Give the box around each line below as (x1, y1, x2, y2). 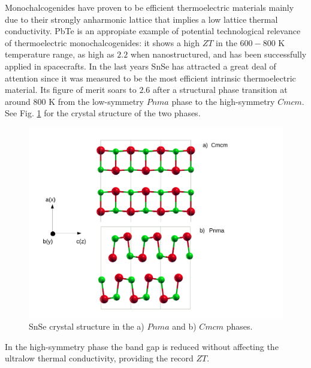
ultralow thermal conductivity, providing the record (5, 352, 194, 364)
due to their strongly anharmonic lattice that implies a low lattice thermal (5, 13, 278, 25)
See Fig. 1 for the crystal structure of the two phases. (5, 107, 201, 119)
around (5, 95, 31, 107)
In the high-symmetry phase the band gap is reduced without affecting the (5, 340, 279, 352)
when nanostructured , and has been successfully (130, 48, 307, 61)
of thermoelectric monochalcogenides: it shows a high (5, 36, 200, 49)
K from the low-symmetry (49, 95, 144, 107)
